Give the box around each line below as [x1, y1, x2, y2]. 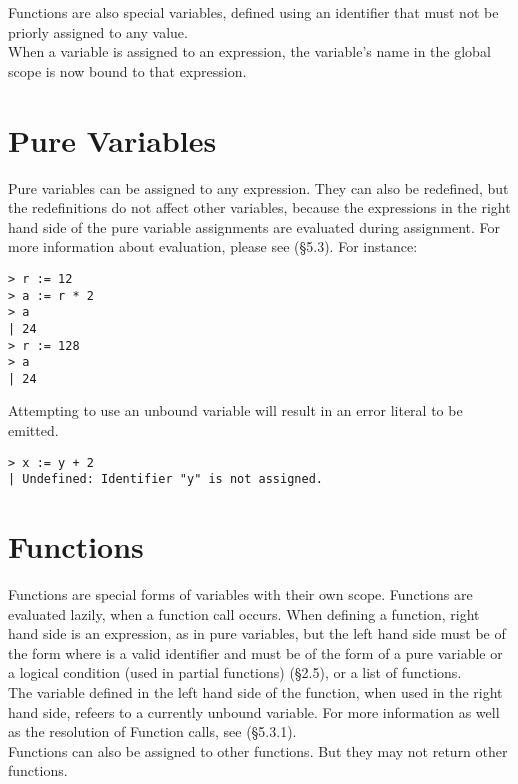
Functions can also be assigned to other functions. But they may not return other [8, 740, 508, 761]
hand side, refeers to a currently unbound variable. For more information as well [8, 701, 500, 722]
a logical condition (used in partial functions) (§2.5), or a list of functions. [8, 662, 462, 683]
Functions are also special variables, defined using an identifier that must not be [8, 2, 499, 22]
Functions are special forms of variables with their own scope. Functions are [8, 584, 473, 605]
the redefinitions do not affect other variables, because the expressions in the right [8, 197, 511, 218]
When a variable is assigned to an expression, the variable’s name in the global [8, 41, 491, 62]
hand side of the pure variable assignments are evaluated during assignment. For [8, 216, 501, 237]
